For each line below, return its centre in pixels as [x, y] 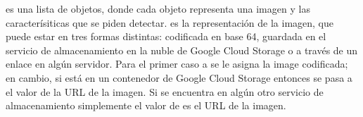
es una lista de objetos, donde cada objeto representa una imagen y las [158, 8]
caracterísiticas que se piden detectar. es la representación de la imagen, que [170, 22]
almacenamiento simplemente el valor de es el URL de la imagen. [146, 105]
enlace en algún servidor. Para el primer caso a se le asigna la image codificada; [177, 64]
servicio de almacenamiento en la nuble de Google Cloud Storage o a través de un [182, 50]
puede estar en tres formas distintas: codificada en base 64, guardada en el [166, 36]
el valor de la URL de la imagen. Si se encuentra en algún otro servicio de [165, 91]
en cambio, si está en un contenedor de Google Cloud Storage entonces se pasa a [179, 77]
